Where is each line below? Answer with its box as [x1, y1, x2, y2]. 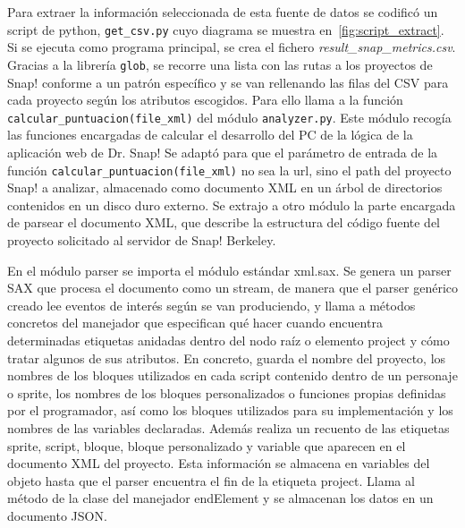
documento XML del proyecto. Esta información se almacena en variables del [7, 454, 430, 473]
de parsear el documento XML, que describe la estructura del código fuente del [7, 213, 440, 232]
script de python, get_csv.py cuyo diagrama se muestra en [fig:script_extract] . [7, 20, 444, 38]
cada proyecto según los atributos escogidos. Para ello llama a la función [7, 90, 403, 109]
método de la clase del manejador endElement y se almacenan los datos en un [7, 489, 434, 507]
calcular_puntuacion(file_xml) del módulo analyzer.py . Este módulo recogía [7, 107, 452, 126]
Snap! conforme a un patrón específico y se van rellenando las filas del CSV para [7, 72, 449, 91]
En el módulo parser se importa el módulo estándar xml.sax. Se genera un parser [7, 260, 452, 279]
